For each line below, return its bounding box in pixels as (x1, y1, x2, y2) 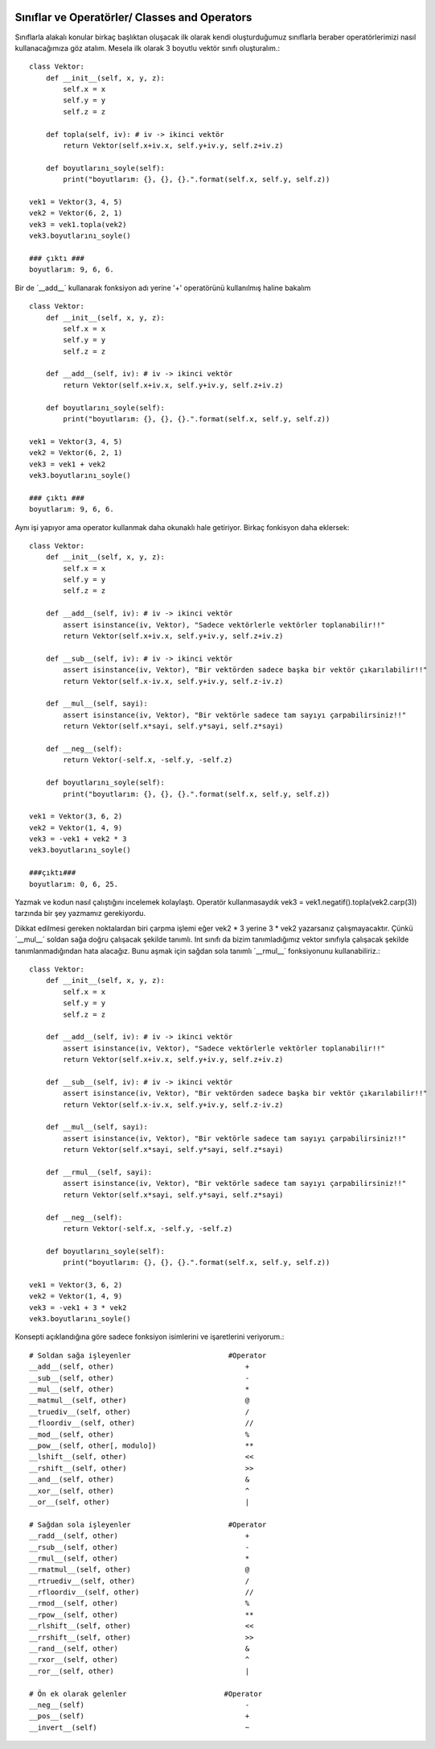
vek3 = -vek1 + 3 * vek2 (29, 1303, 127, 1312)
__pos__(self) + (29, 1712, 250, 1721)
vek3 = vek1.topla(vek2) (29, 220, 127, 229)
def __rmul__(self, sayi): (45, 1168, 153, 1177)
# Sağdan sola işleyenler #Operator (29, 1519, 267, 1529)
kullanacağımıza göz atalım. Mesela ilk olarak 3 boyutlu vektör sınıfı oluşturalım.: (14, 43, 281, 52)
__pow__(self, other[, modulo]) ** (29, 1441, 254, 1450)
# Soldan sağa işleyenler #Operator (29, 1350, 267, 1360)
